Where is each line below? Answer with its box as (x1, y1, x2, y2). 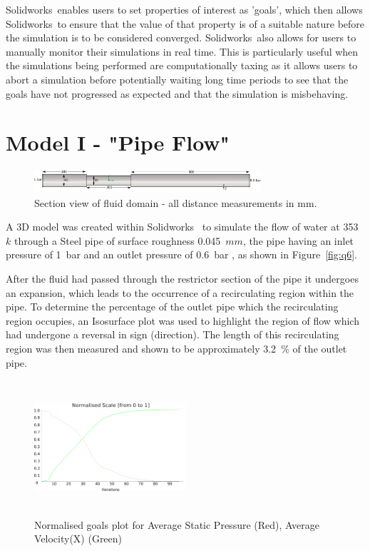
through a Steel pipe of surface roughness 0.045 (14, 233, 221, 248)
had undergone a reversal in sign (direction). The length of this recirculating (6, 327, 339, 342)
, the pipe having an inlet (242, 233, 354, 248)
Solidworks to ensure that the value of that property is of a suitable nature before (6, 16, 365, 31)
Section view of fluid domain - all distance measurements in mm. (34, 195, 317, 210)
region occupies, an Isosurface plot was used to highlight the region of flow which (6, 313, 359, 328)
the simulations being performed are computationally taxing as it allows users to (6, 58, 358, 73)
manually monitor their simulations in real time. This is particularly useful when (6, 44, 359, 59)
